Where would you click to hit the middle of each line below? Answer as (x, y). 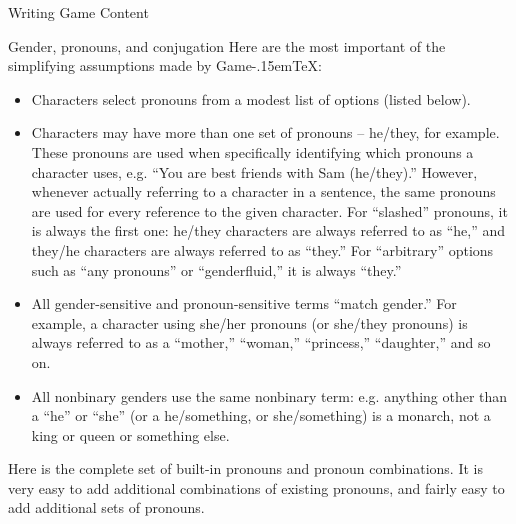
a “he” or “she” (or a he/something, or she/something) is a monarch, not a (261, 415)
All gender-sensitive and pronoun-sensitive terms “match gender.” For (244, 303)
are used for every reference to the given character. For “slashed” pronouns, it (269, 210)
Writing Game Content (78, 12)
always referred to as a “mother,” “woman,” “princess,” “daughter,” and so (261, 342)
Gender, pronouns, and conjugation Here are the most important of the (227, 45)
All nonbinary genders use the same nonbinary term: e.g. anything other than (269, 395)
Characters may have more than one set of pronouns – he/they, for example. (265, 132)
